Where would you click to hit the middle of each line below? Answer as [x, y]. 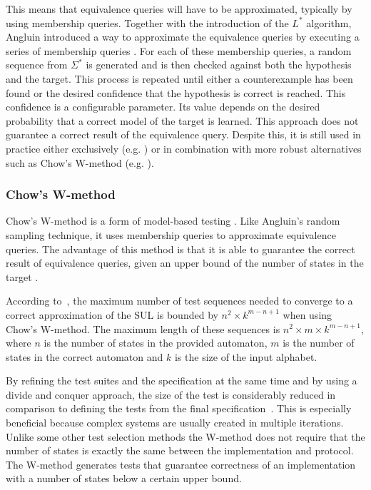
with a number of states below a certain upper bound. [124, 478]
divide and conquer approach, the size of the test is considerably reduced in [171, 394]
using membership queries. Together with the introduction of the [147, 22]
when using [308, 314]
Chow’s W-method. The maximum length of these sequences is [143, 328]
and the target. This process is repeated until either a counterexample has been [179, 78]
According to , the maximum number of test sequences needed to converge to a [179, 301]
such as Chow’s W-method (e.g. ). [80, 162]
